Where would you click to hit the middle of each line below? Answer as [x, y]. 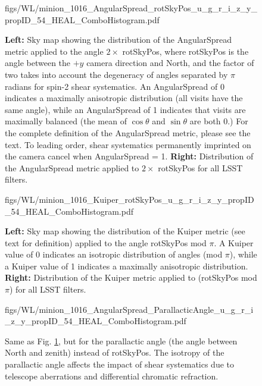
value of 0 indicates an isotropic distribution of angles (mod [114, 254]
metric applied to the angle [54, 51]
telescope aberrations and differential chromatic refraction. [112, 376]
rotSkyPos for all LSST [200, 167]
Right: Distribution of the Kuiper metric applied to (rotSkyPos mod [131, 277]
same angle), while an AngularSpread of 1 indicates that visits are [125, 109]
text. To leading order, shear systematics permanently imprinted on [128, 144]
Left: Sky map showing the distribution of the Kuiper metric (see [125, 231]
